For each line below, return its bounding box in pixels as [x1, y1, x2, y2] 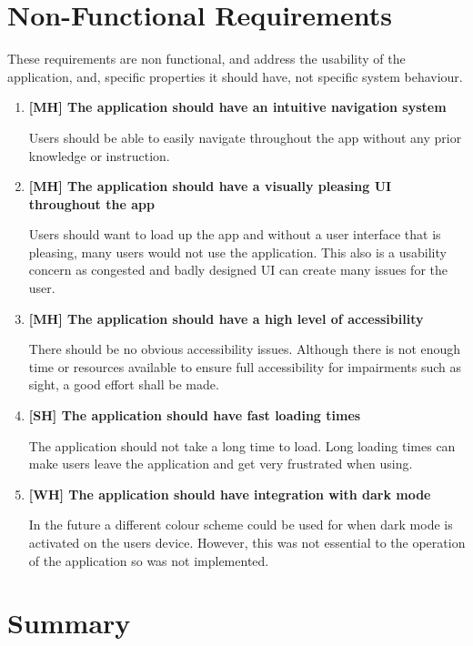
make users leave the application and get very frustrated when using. [28, 454, 413, 473]
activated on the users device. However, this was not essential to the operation [28, 533, 466, 551]
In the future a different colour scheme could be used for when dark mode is [28, 515, 453, 534]
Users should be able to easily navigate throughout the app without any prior [28, 127, 462, 146]
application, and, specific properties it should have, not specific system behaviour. [7, 66, 463, 86]
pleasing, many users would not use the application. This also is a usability [28, 242, 447, 261]
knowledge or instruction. [28, 146, 170, 165]
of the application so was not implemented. [28, 550, 269, 570]
